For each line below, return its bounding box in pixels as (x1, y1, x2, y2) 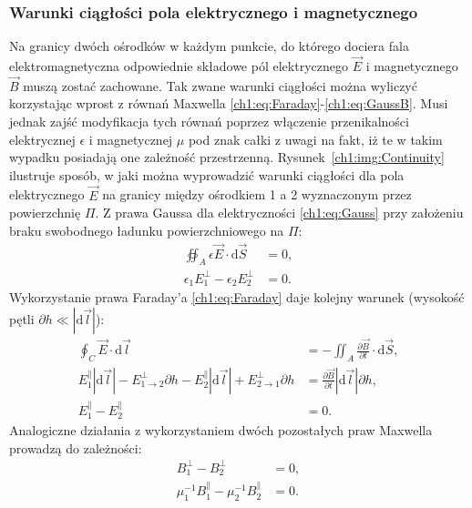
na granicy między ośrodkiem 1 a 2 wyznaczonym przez (102, 185, 412, 204)
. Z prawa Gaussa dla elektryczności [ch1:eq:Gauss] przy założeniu (95, 203, 464, 222)
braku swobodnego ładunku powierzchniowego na (9, 220, 284, 239)
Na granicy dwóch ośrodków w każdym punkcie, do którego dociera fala (9, 36, 409, 56)
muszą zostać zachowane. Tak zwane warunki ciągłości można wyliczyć (23, 76, 417, 95)
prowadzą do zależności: (9, 438, 142, 457)
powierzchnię (9, 203, 81, 222)
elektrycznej (9, 129, 76, 148)
